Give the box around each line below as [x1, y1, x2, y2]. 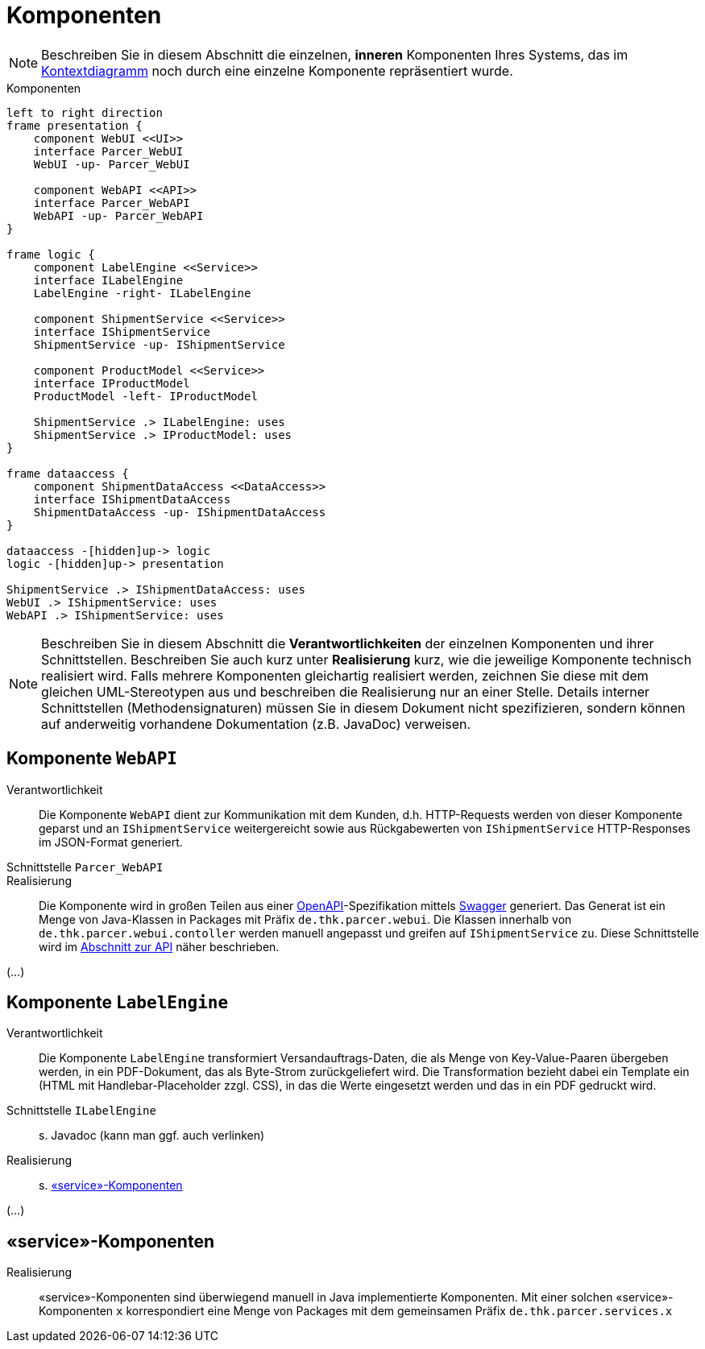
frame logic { [6, 247, 95, 261]
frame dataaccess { [6, 466, 129, 480]
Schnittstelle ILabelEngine [6, 1103, 156, 1118]
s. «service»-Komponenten [39, 1178, 183, 1193]
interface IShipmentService [33, 325, 210, 338]
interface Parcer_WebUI [33, 144, 184, 158]
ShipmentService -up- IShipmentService [33, 337, 285, 351]
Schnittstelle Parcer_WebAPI [6, 859, 164, 874]
